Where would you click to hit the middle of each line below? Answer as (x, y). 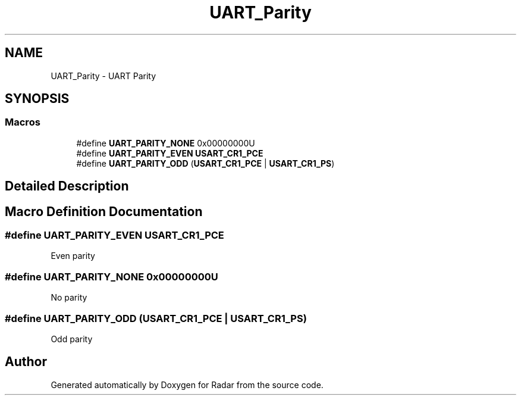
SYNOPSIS (37, 99)
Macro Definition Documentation (104, 211)
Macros (23, 122)
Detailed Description (67, 186)
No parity (69, 298)
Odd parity (72, 339)
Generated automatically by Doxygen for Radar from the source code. (187, 385)
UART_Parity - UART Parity (103, 76)
